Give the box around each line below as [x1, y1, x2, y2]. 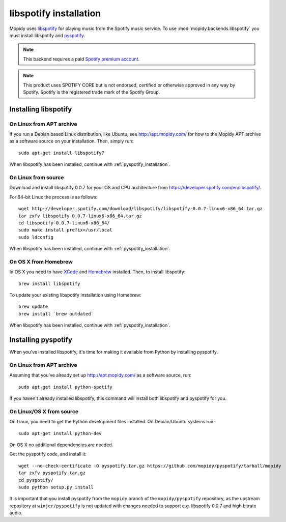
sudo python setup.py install [18, 484, 94, 490]
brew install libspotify [18, 280, 80, 286]
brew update [18, 304, 48, 310]
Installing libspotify [9, 105, 72, 113]
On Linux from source [9, 173, 64, 181]
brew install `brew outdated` [18, 311, 94, 316]
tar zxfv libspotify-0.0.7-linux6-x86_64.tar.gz [18, 213, 142, 219]
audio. [9, 510, 23, 516]
